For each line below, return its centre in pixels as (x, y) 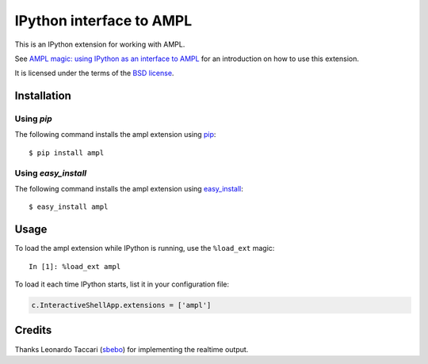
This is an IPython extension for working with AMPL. (100, 44)
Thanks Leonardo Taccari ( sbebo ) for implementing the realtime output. (132, 349)
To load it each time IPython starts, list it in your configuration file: (122, 284)
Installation (43, 96)
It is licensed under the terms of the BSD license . (94, 73)
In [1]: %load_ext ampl (75, 266)
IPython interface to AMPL (103, 21)
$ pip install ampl (67, 153)
